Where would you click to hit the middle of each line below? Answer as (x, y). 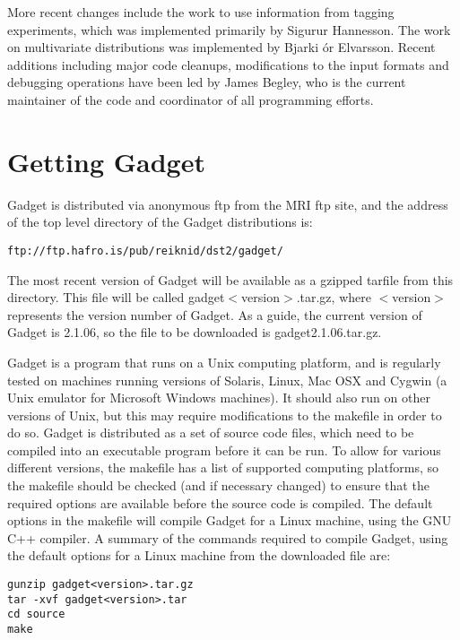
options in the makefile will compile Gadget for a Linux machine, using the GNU (230, 520)
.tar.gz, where (334, 297)
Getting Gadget (106, 161)
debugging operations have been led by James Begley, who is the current (207, 82)
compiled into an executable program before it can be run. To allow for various (224, 450)
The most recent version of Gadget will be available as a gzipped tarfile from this (230, 279)
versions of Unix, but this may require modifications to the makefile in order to (225, 415)
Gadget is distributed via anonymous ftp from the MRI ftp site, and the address (228, 204)
